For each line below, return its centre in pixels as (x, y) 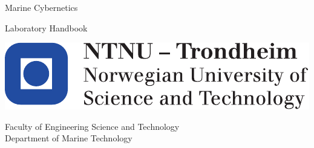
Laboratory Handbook (46, 27)
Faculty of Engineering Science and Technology (92, 126)
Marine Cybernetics (41, 7)
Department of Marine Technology (69, 138)
